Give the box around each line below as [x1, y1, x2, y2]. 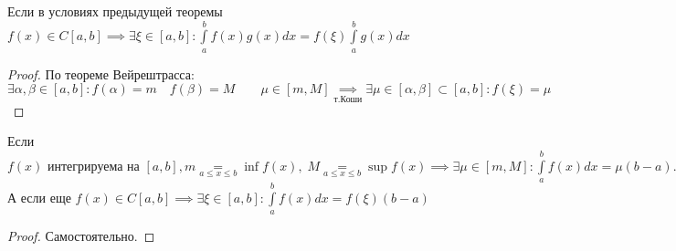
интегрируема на [48, 160, 140, 173]
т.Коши [333, 94, 363, 104]
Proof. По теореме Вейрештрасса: [7, 64, 195, 83]
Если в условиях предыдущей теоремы [7, 2, 223, 20]
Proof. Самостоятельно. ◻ [7, 226, 155, 246]
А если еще [7, 187, 71, 206]
